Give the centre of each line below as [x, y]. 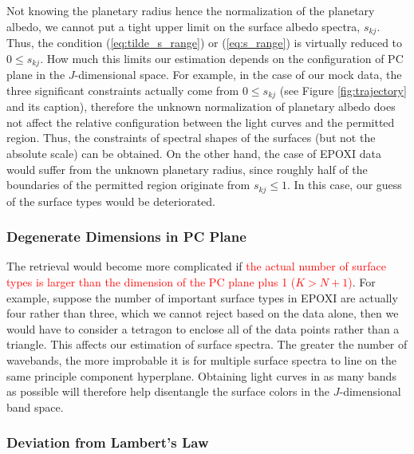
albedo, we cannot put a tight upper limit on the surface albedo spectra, [183, 26]
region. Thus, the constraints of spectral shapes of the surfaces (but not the [191, 138]
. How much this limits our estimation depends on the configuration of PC [222, 58]
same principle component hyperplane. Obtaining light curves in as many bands [201, 375]
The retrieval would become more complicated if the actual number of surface [196, 266]
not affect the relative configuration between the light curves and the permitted [201, 122]
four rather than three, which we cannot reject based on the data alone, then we [203, 313]
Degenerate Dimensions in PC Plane [126, 237]
